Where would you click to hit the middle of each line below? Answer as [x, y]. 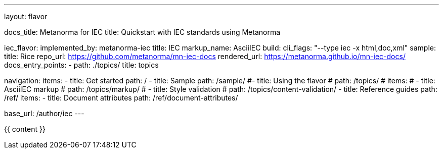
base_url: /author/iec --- [44, 113]
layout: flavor [26, 16]
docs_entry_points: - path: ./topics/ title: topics [81, 65]
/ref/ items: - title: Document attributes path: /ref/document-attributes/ [121, 98]
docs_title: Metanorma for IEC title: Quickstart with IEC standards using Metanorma [142, 32]
